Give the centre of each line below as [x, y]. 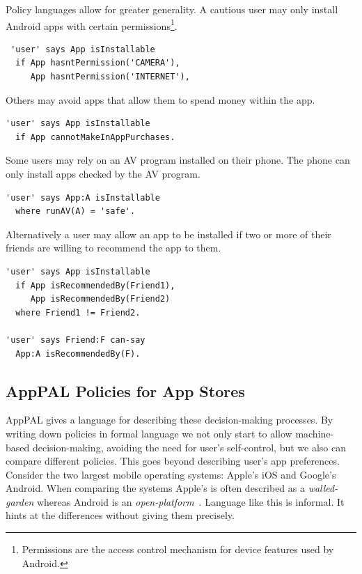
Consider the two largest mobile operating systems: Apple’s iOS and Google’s [171, 474]
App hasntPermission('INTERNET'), [110, 77]
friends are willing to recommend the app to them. [113, 248]
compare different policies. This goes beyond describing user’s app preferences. [173, 461]
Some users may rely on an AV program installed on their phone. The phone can [178, 160]
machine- [315, 433]
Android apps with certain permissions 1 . [92, 24]
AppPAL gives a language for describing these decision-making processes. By [170, 420]
